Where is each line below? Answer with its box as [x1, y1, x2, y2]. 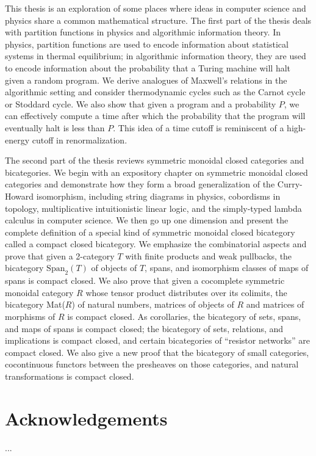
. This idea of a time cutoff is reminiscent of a [113, 121, 284, 134]
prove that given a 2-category [5, 249, 115, 262]
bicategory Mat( [5, 298, 65, 311]
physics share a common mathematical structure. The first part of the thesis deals [5, 13, 312, 26]
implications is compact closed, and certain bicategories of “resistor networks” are [5, 334, 311, 347]
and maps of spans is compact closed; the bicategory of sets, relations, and [5, 322, 284, 335]
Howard [5, 189, 34, 202]
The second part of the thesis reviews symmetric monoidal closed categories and [5, 154, 304, 167]
